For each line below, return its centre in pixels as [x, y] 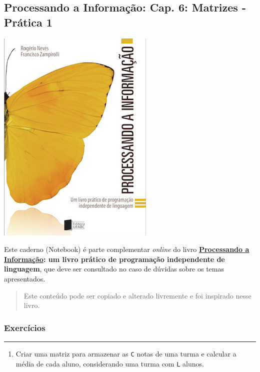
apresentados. [25, 278]
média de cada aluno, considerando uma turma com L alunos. [110, 363]
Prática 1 [28, 22]
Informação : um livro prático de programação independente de [114, 259]
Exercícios [25, 327]
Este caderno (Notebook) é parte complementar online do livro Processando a [127, 249]
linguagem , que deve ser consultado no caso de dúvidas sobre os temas [114, 269]
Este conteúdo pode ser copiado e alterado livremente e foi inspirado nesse [137, 295]
